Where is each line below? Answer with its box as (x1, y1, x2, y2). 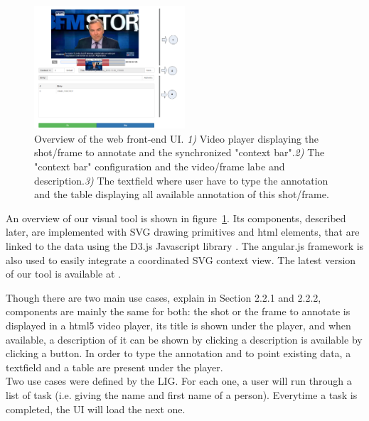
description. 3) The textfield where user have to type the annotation (34, 173, 328, 187)
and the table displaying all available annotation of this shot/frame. (34, 187, 329, 202)
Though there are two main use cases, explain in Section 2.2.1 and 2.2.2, (6, 290, 321, 305)
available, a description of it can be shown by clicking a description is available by (6, 332, 363, 346)
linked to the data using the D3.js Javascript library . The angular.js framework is (6, 239, 364, 253)
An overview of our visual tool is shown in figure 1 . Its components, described (6, 210, 346, 225)
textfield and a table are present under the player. (6, 359, 223, 374)
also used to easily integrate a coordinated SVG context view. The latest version (6, 252, 356, 267)
